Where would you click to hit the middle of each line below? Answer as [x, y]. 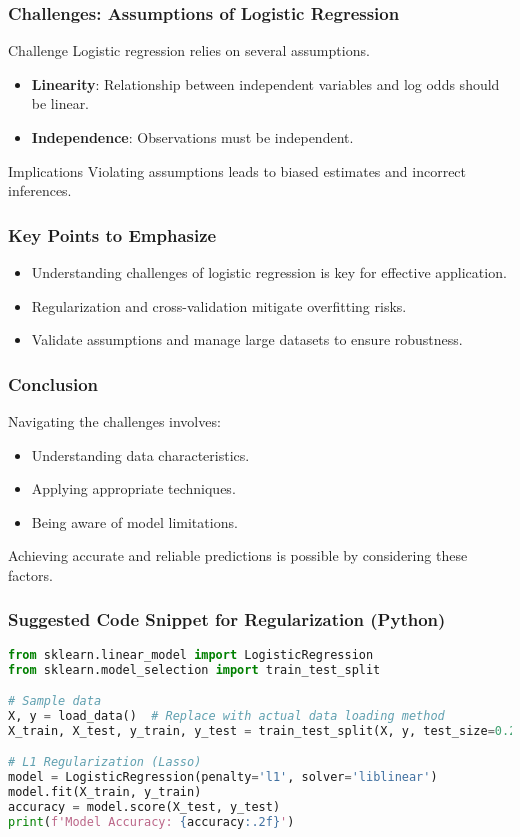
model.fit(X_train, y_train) [105, 792]
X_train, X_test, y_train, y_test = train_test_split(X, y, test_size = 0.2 [262, 730]
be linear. [60, 103]
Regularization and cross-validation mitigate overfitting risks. [219, 305]
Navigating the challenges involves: [114, 421]
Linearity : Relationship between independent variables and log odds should [265, 83]
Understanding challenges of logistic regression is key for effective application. [269, 272]
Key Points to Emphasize [112, 234]
